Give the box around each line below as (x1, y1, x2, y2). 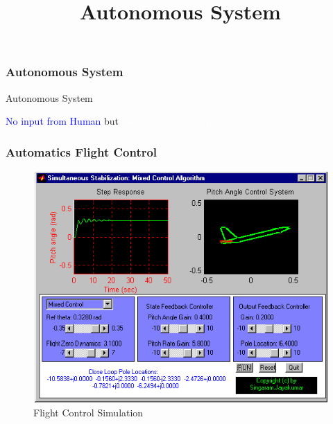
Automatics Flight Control (6, 143, 157, 160)
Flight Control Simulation (33, 405, 144, 420)
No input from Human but (6, 114, 119, 128)
